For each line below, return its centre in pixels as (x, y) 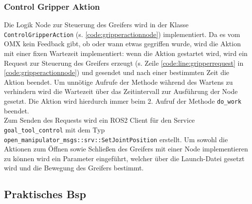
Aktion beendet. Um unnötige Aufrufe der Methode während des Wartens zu (118, 82)
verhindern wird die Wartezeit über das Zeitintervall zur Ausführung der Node (121, 91)
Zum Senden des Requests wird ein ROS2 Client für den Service (99, 120)
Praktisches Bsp (45, 194)
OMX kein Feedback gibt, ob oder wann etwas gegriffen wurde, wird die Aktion (122, 44)
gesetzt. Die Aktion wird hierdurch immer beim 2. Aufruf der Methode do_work (123, 101)
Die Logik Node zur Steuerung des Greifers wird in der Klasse (96, 25)
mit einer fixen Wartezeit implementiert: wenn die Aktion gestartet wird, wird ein (126, 53)
